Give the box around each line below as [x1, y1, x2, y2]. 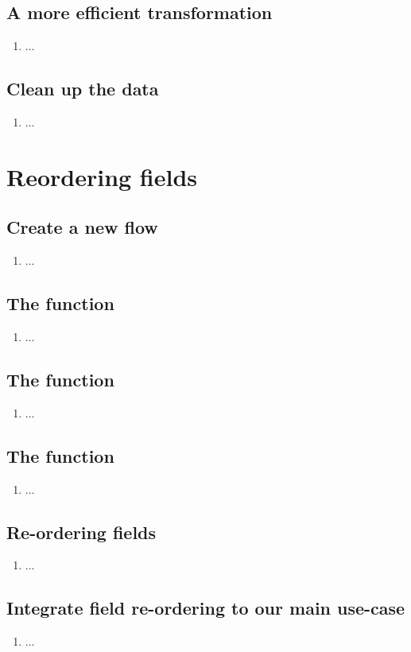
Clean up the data [6, 76, 159, 101]
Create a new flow [6, 215, 158, 239]
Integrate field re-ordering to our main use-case [6, 596, 405, 620]
